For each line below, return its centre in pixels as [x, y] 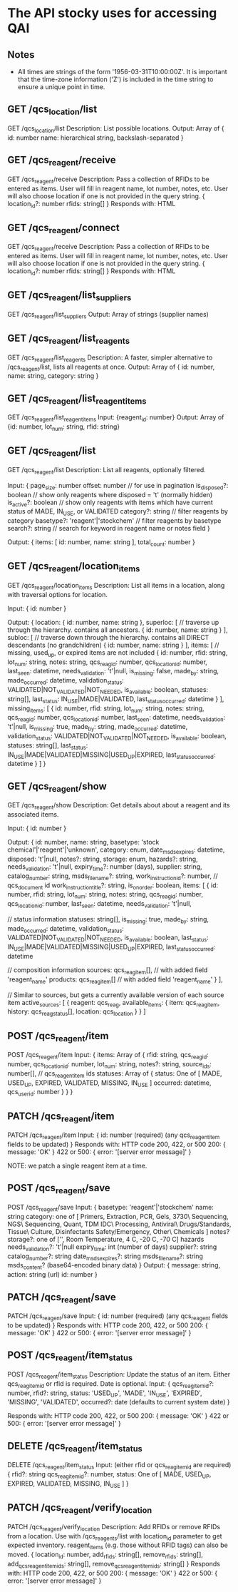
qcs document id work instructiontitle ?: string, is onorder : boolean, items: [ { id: [113, 886]
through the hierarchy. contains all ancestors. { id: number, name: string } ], [118, 630]
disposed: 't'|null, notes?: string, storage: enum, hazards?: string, [103, 859]
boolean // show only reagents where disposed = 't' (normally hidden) [110, 494]
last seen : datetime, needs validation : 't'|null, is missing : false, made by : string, [113, 672]
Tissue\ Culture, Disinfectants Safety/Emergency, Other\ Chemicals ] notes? [119, 1231]
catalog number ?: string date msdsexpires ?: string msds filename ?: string [105, 1257]
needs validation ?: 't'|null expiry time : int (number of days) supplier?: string [112, 1247]
